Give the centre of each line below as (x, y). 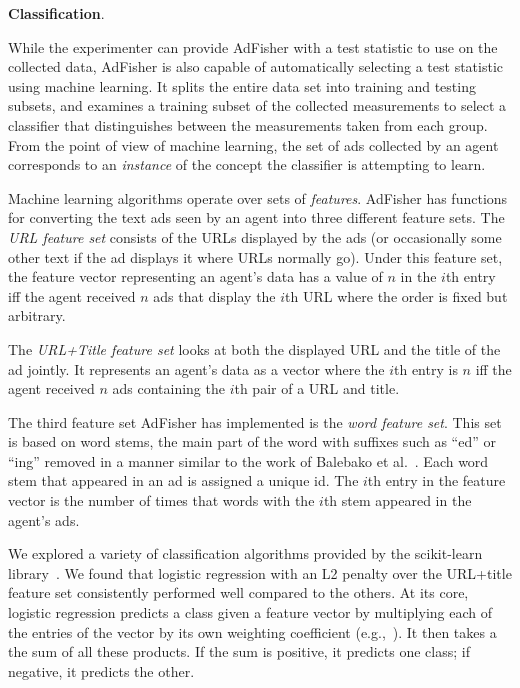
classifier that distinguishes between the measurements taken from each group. (248, 124)
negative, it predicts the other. (101, 670)
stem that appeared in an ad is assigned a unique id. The (183, 480)
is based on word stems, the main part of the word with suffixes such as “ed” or (252, 441)
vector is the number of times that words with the (161, 500)
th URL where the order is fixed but (396, 295)
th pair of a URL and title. (317, 388)
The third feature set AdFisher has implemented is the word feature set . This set (255, 421)
